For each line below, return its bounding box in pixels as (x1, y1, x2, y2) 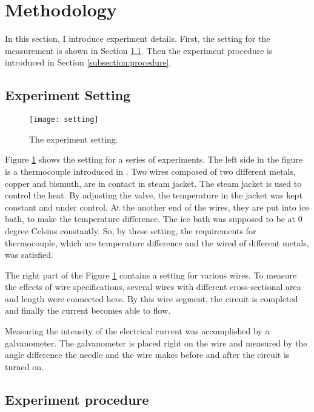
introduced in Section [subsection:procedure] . (5, 56, 172, 69)
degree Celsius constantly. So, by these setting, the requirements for (5, 224, 256, 237)
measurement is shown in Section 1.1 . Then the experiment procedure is (5, 44, 273, 56)
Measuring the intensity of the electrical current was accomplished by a (5, 325, 270, 337)
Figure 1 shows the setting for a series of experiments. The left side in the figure (5, 153, 302, 166)
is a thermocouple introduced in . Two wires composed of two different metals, (5, 164, 296, 177)
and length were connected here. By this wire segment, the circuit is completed (5, 292, 298, 305)
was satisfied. (5, 248, 53, 261)
